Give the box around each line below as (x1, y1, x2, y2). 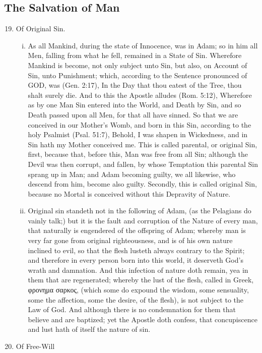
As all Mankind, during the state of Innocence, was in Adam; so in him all (28, 40, 258, 50)
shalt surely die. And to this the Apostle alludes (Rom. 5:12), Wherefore (28, 89, 252, 100)
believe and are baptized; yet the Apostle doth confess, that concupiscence (28, 314, 257, 324)
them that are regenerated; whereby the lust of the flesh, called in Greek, (28, 274, 254, 285)
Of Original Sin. (16, 23, 65, 34)
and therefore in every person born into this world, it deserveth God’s (28, 255, 243, 265)
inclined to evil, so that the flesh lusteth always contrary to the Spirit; (28, 245, 245, 255)
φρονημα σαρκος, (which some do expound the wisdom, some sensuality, (28, 284, 249, 295)
